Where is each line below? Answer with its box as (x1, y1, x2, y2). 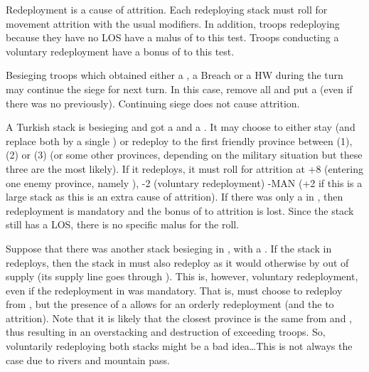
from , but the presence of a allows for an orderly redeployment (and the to (6, 297, 334, 312)
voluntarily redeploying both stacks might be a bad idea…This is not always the (6, 339, 353, 354)
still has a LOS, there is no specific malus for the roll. (6, 217, 240, 232)
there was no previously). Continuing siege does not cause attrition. (6, 95, 300, 110)
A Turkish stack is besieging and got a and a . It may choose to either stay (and (6, 119, 355, 134)
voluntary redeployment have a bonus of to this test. (6, 43, 235, 58)
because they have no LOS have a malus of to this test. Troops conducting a (6, 30, 339, 45)
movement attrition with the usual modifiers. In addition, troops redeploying (6, 16, 340, 31)
